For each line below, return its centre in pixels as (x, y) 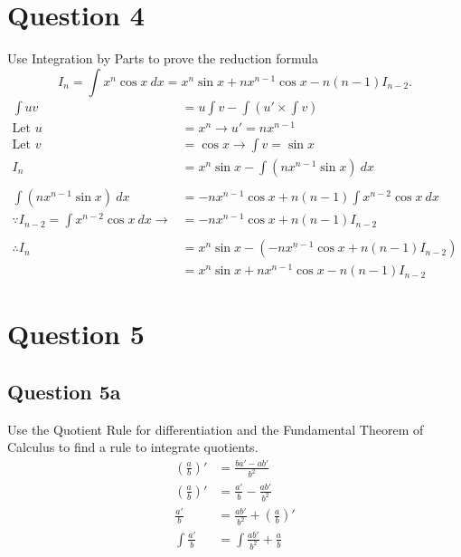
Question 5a (64, 392)
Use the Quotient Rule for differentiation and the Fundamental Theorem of (216, 429)
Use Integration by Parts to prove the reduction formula (163, 58)
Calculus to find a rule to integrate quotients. (133, 447)
